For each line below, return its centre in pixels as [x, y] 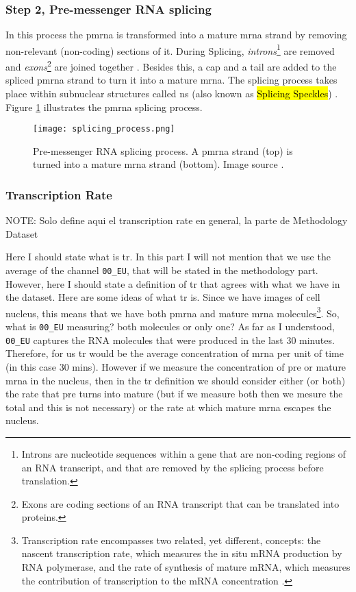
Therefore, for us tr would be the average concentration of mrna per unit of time [175, 353]
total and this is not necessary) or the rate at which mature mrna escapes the [168, 407]
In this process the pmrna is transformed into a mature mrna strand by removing [176, 35]
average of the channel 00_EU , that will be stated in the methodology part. [162, 270]
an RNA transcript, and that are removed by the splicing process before [173, 467]
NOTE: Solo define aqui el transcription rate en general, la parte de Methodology [177, 220]
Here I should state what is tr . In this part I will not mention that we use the [168, 257]
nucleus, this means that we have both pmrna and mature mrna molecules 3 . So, [173, 312]
